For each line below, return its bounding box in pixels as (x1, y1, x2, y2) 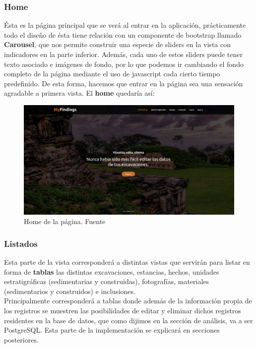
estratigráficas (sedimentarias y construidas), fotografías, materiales (4, 276, 209, 287)
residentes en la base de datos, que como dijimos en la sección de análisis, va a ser (4, 315, 253, 325)
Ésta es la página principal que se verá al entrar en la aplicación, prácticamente (4, 20, 246, 30)
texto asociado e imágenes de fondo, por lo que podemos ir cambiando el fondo (4, 58, 244, 69)
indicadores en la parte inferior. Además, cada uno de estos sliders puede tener (4, 49, 243, 59)
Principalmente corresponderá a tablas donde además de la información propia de (4, 295, 252, 306)
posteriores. (4, 334, 39, 345)
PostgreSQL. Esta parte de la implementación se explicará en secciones (4, 325, 220, 335)
